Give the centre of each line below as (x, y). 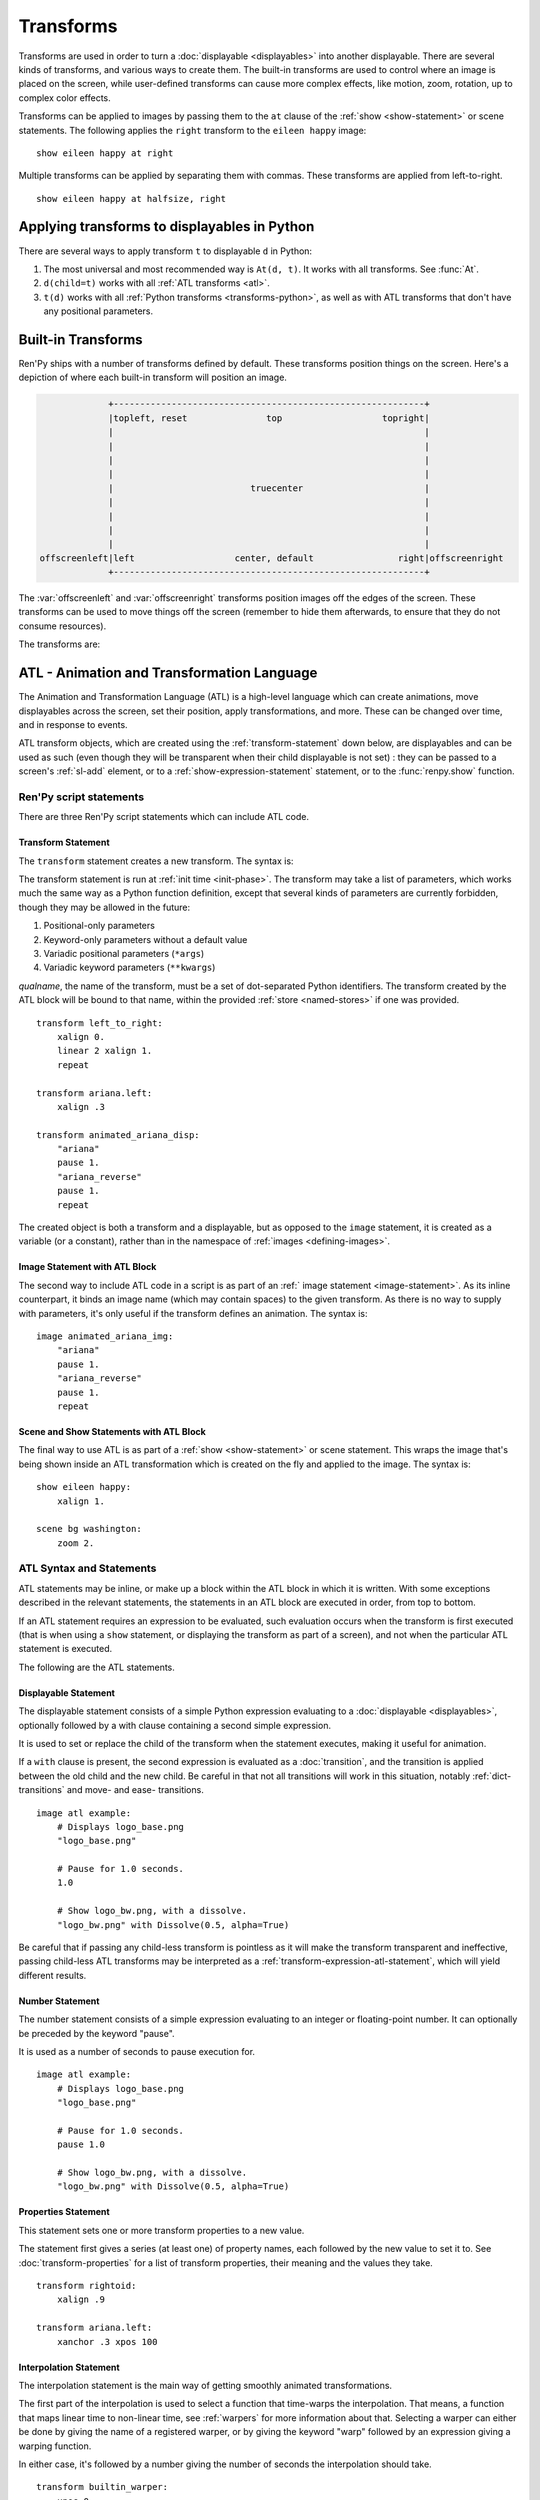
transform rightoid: (86, 2286)
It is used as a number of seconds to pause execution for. (136, 2051)
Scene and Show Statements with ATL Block (112, 1431)
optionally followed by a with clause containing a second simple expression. (175, 1725)
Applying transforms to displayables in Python (166, 226)
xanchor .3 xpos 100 (107, 2341)
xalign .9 (80, 2299)
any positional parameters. (98, 311)
